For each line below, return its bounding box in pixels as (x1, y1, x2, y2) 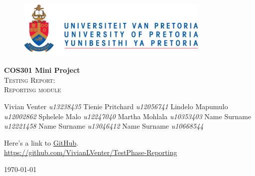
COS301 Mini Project (4, 65, 80, 75)
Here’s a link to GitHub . (4, 137, 79, 148)
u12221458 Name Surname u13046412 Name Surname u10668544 (4, 121, 204, 131)
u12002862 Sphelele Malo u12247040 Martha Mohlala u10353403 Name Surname (4, 111, 252, 121)
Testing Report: (4, 74, 55, 85)
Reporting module (4, 84, 61, 95)
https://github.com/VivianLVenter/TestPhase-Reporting (4, 147, 177, 158)
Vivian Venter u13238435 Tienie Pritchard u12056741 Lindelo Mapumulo (4, 101, 228, 111)
